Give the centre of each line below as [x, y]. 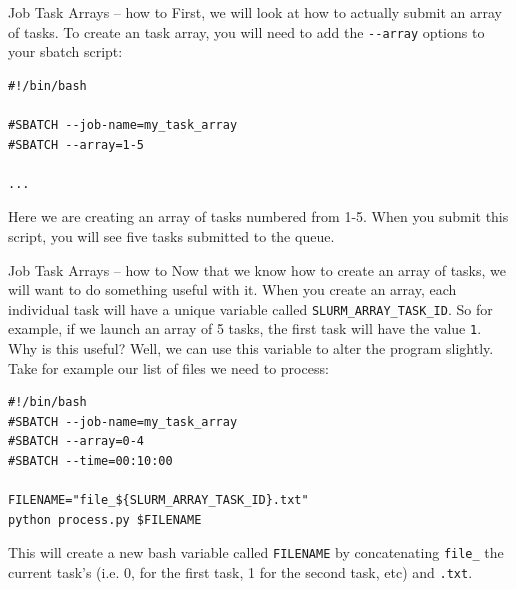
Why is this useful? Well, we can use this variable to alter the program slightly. [251, 348]
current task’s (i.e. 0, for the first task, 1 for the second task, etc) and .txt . [240, 572]
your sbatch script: [65, 51]
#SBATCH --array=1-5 [76, 144]
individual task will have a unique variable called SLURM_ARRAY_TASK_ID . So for [250, 308]
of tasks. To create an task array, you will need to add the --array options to [246, 31]
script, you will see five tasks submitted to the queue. [171, 236]
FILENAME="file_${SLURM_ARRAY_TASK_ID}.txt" [158, 500]
